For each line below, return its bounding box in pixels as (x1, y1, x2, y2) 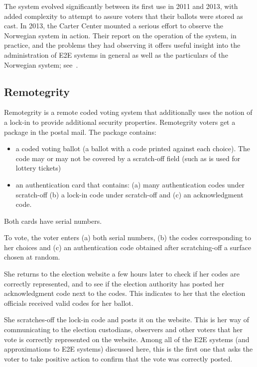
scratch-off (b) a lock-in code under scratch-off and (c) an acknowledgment (15, 189, 244, 199)
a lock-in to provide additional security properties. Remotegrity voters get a (4, 116, 236, 127)
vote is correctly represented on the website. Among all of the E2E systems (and (4, 334, 250, 344)
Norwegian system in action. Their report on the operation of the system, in (4, 30, 237, 40)
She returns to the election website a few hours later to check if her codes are (4, 269, 240, 279)
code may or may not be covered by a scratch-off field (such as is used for (15, 153, 241, 163)
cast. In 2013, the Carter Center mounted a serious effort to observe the (4, 20, 223, 31)
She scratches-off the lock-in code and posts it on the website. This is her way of (4, 314, 250, 325)
